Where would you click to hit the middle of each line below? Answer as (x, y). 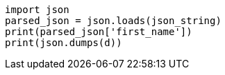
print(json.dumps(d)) (64, 43)
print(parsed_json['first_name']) (99, 32)
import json (37, 10)
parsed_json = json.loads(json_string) (113, 21)
